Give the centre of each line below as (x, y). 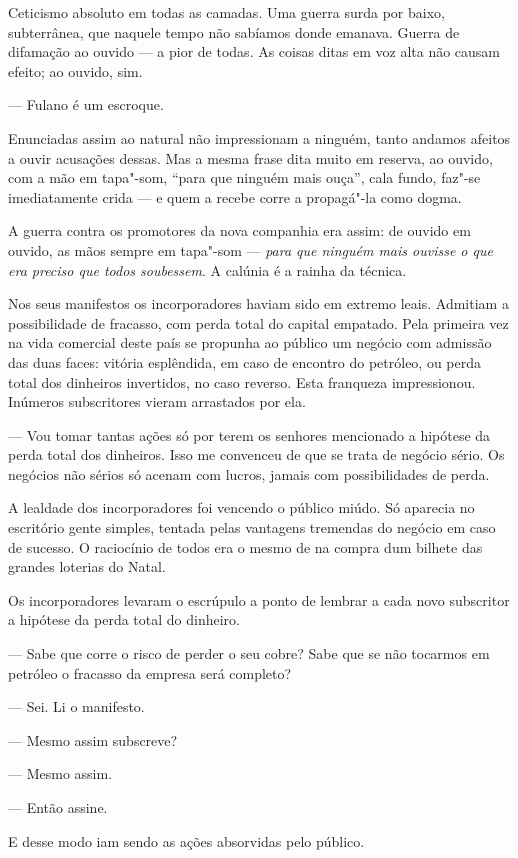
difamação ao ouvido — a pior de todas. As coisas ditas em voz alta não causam (254, 51)
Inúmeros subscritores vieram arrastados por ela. (157, 401)
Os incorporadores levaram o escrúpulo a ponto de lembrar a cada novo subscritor (259, 599)
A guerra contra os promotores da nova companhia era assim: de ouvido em (239, 230)
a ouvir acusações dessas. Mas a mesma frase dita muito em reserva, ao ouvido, (250, 157)
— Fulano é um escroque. (86, 104)
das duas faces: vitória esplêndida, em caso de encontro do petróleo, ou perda (245, 361)
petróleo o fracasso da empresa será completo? (150, 672)
